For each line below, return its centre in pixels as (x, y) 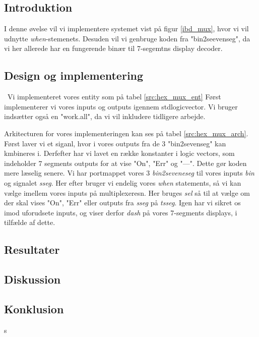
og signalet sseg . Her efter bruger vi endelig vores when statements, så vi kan (123, 182)
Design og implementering (74, 75)
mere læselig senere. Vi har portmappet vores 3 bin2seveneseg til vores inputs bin (129, 173)
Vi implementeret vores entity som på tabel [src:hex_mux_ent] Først (114, 97)
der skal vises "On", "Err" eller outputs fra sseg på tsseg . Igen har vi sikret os (122, 203)
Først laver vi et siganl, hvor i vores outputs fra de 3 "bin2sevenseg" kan (115, 143)
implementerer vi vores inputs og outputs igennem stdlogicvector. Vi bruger (121, 106)
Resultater (32, 249)
